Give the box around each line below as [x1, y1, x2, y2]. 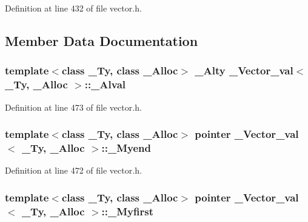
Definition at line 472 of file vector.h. [5, 164, 142, 177]
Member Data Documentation [5, 31, 198, 50]
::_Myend [101, 140, 151, 155]
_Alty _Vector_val [195, 63, 293, 78]
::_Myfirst [101, 203, 153, 218]
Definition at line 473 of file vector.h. [5, 100, 142, 113]
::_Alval [84, 77, 126, 92]
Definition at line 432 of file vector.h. [5, 2, 142, 14]
